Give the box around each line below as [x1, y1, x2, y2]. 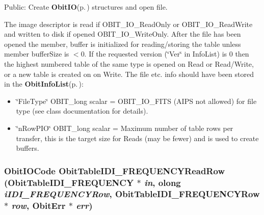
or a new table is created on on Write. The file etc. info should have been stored [4, 68, 254, 79]
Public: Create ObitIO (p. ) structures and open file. [4, 2, 168, 12]
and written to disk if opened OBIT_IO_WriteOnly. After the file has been [4, 29, 241, 39]
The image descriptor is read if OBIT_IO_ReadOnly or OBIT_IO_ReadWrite [4, 18, 253, 29]
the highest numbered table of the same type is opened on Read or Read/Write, [4, 58, 254, 69]
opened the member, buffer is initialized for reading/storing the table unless [4, 38, 241, 49]
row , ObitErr [11, 199, 66, 212]
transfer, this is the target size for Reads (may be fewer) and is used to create [16, 132, 259, 143]
